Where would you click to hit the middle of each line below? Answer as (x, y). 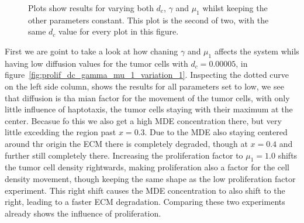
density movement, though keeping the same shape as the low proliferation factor (150, 178)
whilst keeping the (235, 8)
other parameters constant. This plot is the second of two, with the (148, 20)
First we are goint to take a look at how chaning (91, 51)
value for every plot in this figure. (119, 31)
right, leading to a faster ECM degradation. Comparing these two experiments (145, 202)
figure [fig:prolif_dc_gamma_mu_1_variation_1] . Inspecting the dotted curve (147, 75)
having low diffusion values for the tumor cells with (96, 63)
